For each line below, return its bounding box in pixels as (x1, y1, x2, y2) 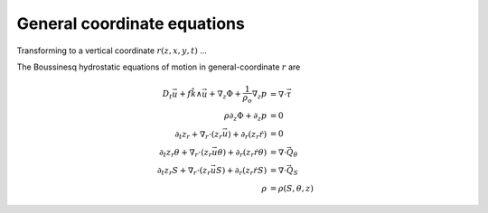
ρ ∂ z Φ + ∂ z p (224, 110, 267, 123)
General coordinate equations (16, 14, 246, 33)
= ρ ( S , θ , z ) (269, 183, 314, 193)
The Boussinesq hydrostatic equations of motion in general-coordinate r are (16, 61, 301, 72)
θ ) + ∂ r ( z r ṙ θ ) (217, 147, 267, 160)
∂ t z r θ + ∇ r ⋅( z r (159, 147, 212, 160)
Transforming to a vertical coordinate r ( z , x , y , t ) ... (16, 45, 208, 56)
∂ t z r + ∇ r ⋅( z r (174, 129, 223, 142)
